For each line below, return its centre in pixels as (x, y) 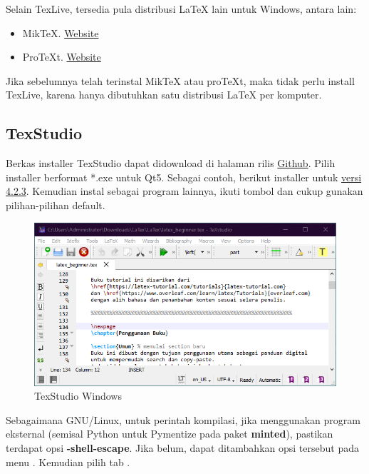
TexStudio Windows (78, 396)
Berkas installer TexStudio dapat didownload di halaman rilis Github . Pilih (171, 163)
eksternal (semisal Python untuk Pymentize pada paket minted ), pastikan (170, 434)
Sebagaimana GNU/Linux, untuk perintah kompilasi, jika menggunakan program (183, 419)
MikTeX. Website (61, 32)
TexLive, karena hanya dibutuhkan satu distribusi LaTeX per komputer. (164, 95)
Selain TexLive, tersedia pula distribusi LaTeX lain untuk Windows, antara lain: (181, 9)
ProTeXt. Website (62, 57)
